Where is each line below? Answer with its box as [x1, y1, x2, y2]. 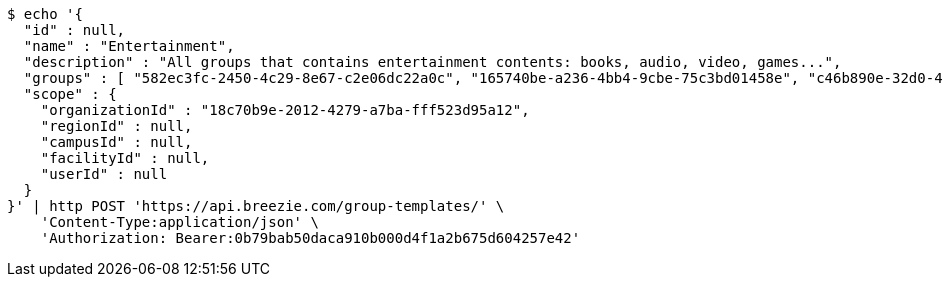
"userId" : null [40, 166, 168, 182]
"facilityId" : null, [40, 150, 210, 166]
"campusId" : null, [40, 134, 193, 150]
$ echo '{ [7, 6, 83, 22]
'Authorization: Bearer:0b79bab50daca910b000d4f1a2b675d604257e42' [40, 230, 581, 246]
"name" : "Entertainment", [23, 38, 235, 54]
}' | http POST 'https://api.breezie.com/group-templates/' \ [7, 198, 505, 214]
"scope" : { [23, 86, 117, 102]
